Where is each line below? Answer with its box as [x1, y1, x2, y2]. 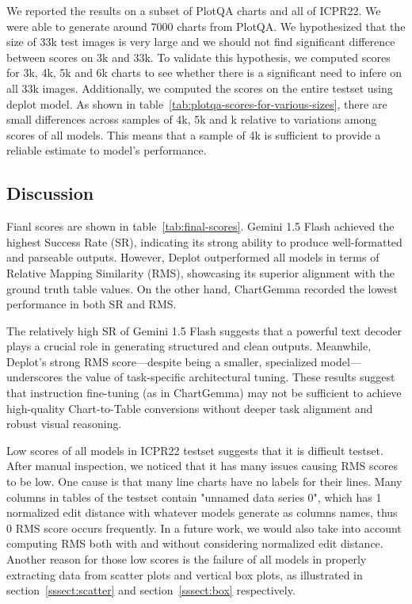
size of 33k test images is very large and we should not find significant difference [6, 33, 395, 50]
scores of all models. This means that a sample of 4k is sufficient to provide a [6, 126, 381, 143]
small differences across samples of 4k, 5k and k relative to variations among [6, 111, 377, 128]
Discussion [6, 181, 94, 205]
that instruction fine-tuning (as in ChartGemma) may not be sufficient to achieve [6, 384, 402, 401]
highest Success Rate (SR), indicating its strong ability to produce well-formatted [6, 233, 402, 250]
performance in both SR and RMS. [6, 296, 177, 312]
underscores [6, 369, 63, 385]
